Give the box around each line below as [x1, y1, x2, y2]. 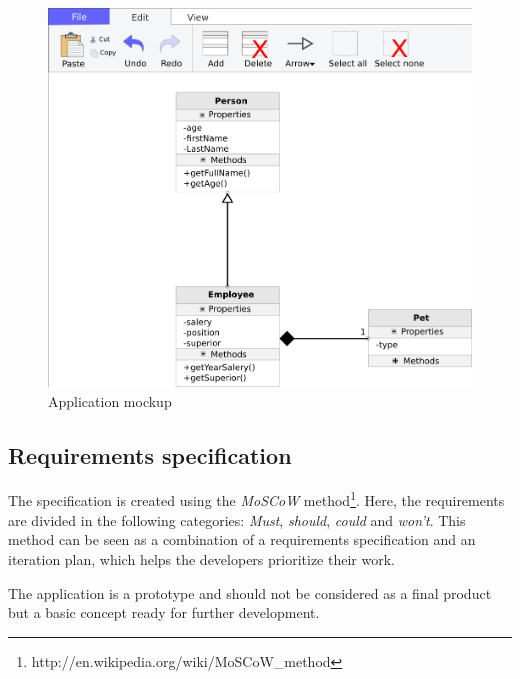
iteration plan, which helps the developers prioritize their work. [8, 548, 395, 569]
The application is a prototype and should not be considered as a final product [8, 582, 492, 603]
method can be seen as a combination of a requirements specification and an [8, 529, 476, 550]
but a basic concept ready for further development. [8, 602, 320, 623]
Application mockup [48, 390, 172, 411]
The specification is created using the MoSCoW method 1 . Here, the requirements [8, 487, 505, 511]
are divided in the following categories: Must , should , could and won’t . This [8, 509, 466, 530]
